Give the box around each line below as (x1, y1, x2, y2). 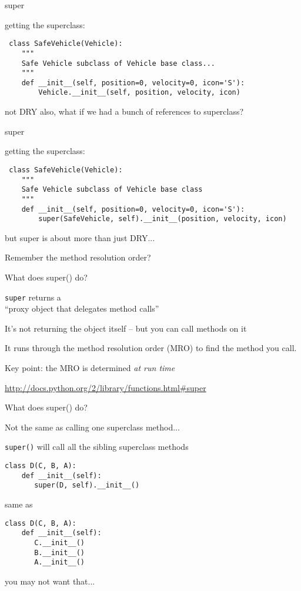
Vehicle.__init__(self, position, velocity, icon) (38, 88, 240, 97)
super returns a (5, 291, 61, 303)
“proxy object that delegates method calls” (5, 302, 159, 315)
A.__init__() (34, 558, 85, 567)
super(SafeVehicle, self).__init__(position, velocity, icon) (38, 215, 287, 223)
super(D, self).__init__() (34, 481, 140, 490)
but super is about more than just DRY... (5, 231, 155, 243)
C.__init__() (34, 538, 85, 547)
